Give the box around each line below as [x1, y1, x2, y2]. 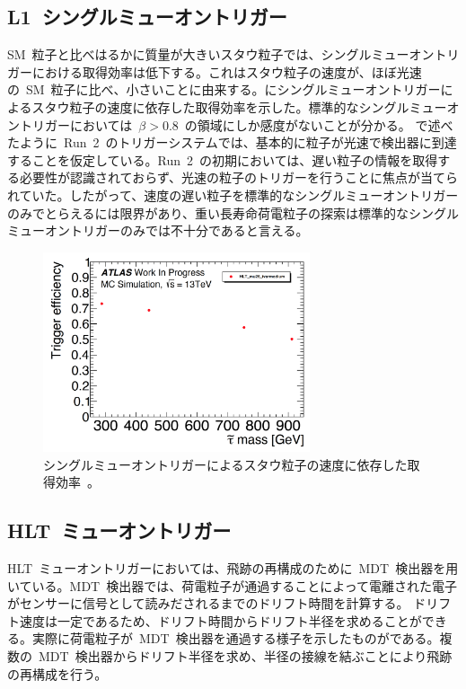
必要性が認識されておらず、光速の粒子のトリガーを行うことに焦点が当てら [19, 168, 458, 187]
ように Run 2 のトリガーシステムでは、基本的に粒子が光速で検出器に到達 [19, 133, 457, 152]
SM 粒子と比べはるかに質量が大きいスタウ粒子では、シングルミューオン [7, 45, 435, 64]
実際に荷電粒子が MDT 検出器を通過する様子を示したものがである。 [31, 629, 440, 648]
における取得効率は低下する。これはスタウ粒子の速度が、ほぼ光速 [31, 62, 422, 81]
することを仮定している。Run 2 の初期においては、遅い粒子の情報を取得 [7, 150, 438, 169]
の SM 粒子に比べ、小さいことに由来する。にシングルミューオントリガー [7, 80, 441, 99]
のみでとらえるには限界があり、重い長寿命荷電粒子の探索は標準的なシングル [7, 203, 460, 222]
